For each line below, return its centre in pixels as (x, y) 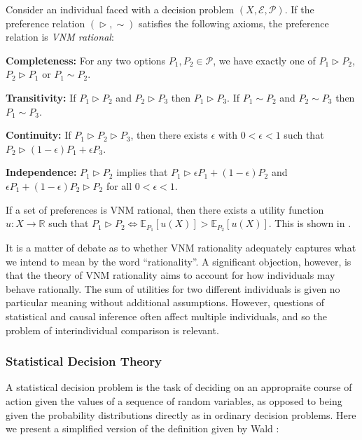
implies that (142, 172)
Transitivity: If (41, 97)
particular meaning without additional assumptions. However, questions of (165, 302)
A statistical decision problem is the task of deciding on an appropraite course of (179, 387)
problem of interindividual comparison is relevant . (112, 330)
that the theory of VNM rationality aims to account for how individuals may (170, 275)
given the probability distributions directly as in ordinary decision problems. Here (181, 414)
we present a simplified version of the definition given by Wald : (142, 428)
